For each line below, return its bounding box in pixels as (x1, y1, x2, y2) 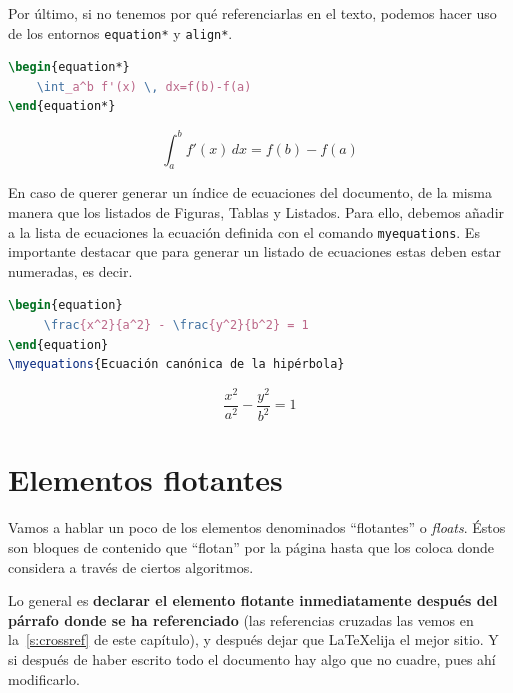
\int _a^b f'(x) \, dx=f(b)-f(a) (36, 79, 252, 94)
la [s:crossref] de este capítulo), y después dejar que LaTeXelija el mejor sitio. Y (8, 629, 499, 650)
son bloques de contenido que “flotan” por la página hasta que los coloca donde (8, 536, 495, 557)
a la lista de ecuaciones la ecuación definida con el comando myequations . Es (8, 221, 480, 242)
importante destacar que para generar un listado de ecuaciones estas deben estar (8, 241, 501, 262)
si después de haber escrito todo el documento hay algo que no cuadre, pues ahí (8, 648, 496, 669)
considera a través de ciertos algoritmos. (8, 556, 254, 577)
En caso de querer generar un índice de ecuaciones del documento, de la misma (8, 182, 492, 203)
